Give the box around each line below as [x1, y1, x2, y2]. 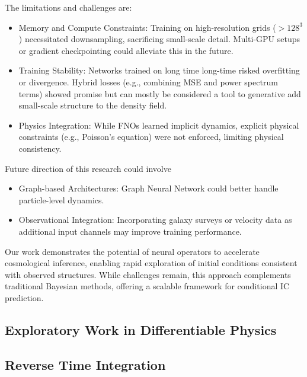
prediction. [5, 291, 44, 303]
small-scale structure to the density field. [18, 99, 167, 111]
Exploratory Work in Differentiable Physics [5, 320, 277, 338]
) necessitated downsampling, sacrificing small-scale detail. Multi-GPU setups [18, 33, 300, 45]
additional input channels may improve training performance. [18, 225, 242, 237]
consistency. [18, 142, 62, 154]
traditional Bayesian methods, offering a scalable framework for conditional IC [5, 280, 290, 292]
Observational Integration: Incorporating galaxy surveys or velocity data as [18, 213, 292, 226]
